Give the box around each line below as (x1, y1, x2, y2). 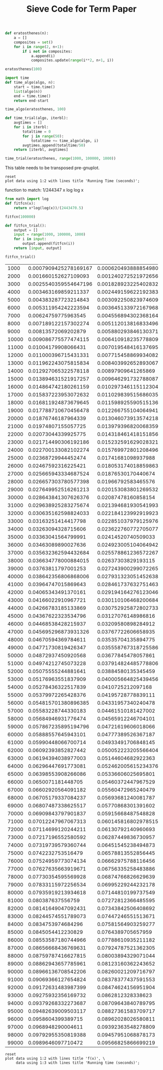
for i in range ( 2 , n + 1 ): (14, 44, 64, 49)
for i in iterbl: (14, 125, 49, 130)
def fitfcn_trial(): (5, 223, 47, 228)
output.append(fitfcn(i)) (22, 241, 75, 246)
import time (5, 75, 29, 81)
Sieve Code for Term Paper (26, 3, 137, 15)
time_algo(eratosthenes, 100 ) (5, 107, 66, 112)
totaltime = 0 (22, 129, 51, 134)
